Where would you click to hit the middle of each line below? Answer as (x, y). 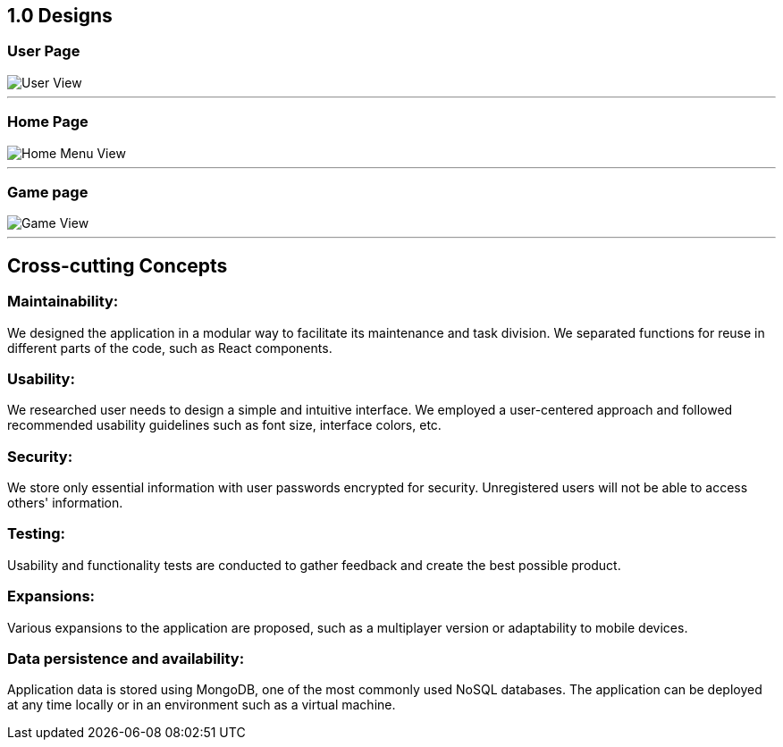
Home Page (48, 122)
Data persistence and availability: (126, 658)
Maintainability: (63, 302)
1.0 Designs (60, 16)
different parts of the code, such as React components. (170, 348)
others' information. (65, 503)
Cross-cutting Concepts (118, 265)
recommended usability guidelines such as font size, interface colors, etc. (224, 425)
